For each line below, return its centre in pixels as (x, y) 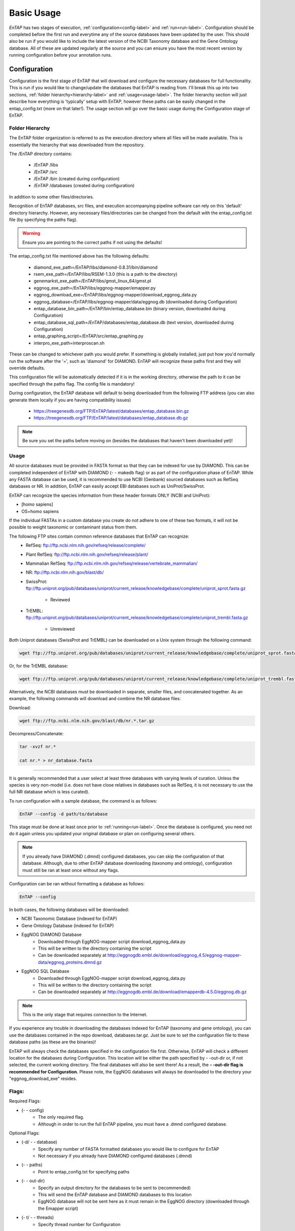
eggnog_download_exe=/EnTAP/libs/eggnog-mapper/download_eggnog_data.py (115, 295)
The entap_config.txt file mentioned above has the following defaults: (79, 256)
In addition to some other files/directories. (52, 196)
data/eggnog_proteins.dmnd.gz (70, 962)
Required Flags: (25, 1101)
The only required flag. (61, 1117)
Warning (31, 233)
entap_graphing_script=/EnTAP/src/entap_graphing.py (88, 336)
